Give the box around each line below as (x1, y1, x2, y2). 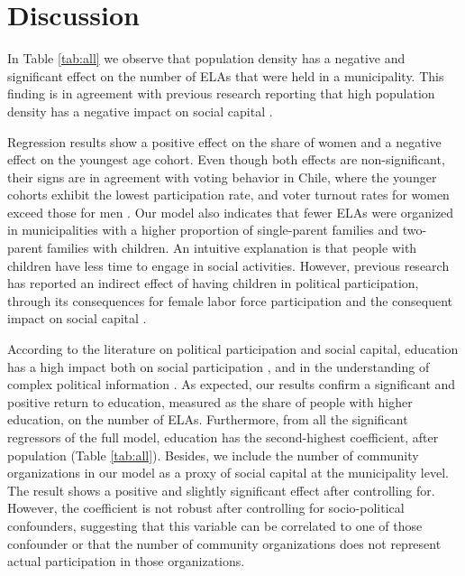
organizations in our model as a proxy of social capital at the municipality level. (7, 463, 449, 482)
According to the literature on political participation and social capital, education (7, 339, 459, 358)
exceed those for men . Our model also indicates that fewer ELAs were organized (7, 202, 454, 221)
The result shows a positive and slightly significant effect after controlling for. (7, 480, 435, 499)
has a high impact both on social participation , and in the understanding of (7, 357, 430, 376)
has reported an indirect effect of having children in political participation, (7, 274, 419, 293)
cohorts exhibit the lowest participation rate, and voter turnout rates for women (7, 185, 450, 204)
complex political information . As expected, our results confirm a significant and (7, 375, 456, 394)
